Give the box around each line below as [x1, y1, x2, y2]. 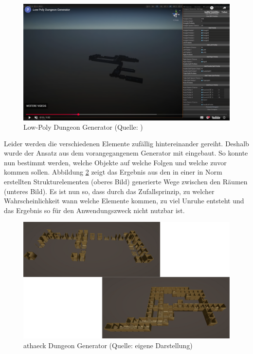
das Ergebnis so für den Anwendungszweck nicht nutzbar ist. [4, 205, 185, 215]
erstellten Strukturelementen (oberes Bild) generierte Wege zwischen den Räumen [4, 177, 248, 187]
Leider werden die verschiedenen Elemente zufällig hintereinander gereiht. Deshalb [4, 138, 249, 148]
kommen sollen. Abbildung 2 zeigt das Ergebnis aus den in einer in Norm [4, 167, 222, 177]
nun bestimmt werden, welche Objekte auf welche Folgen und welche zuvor [4, 157, 227, 167]
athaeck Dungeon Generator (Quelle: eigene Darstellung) [23, 340, 193, 350]
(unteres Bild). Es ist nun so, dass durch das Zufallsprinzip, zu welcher [4, 186, 215, 196]
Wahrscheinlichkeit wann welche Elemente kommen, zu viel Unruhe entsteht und [4, 196, 244, 206]
